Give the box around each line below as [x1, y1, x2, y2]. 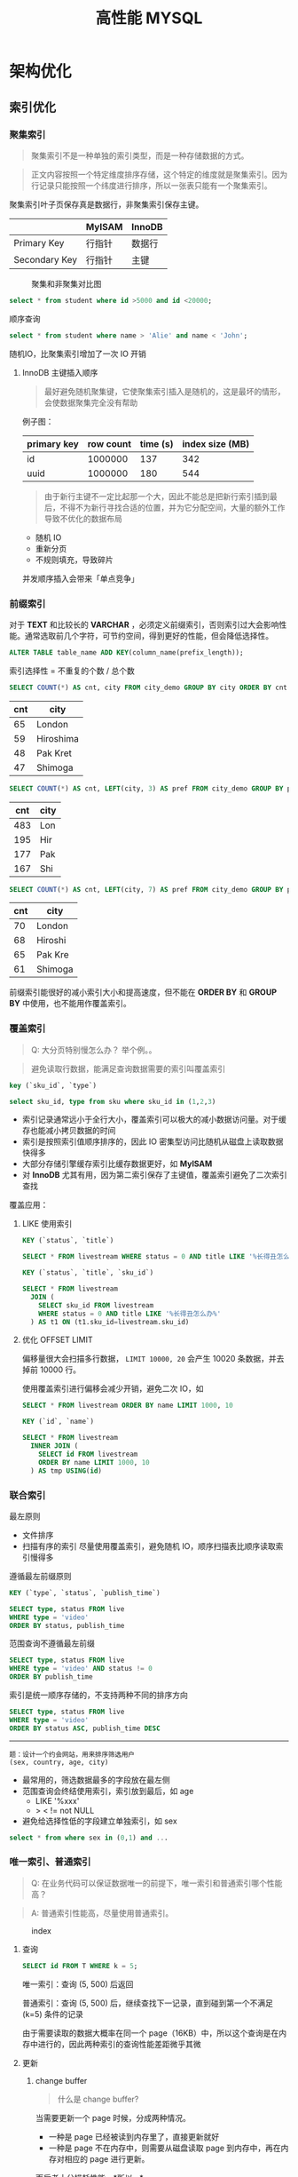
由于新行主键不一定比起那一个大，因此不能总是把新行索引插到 [43, 490, 271, 502]
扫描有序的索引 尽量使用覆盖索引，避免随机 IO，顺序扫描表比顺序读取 [21, 1540, 277, 1551]
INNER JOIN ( [30, 1442, 79, 1450]
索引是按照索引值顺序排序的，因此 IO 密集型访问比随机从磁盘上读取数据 [21, 1136, 284, 1147]
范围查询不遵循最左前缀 [9, 1638, 95, 1649]
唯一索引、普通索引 [9, 1855, 91, 1868]
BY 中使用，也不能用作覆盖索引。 [9, 998, 131, 1009]
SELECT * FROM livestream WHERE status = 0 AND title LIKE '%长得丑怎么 [21, 1252, 290, 1261]
